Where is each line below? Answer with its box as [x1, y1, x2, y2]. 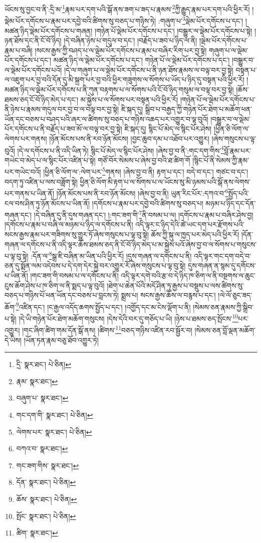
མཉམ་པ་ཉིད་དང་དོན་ [205, 198, 256, 208]
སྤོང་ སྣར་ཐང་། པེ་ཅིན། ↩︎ [16, 510, 76, 521]
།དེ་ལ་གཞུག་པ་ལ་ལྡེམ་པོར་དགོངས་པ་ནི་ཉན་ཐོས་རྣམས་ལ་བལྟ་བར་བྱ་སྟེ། [64, 64, 233, 75]
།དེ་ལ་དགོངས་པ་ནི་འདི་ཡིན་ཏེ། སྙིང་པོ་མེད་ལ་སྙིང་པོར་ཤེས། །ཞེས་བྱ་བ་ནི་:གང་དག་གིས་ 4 [17, 143, 224, 155]
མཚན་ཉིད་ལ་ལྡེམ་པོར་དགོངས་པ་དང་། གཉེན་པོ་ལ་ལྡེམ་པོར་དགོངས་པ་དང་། [53, 55, 230, 65]
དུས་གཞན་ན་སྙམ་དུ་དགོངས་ [188, 260, 256, 271]
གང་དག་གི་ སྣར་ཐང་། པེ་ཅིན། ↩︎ [16, 409, 93, 420]
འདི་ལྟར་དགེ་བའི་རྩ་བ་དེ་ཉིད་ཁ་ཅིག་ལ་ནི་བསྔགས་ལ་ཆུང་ [121, 270, 255, 281]
